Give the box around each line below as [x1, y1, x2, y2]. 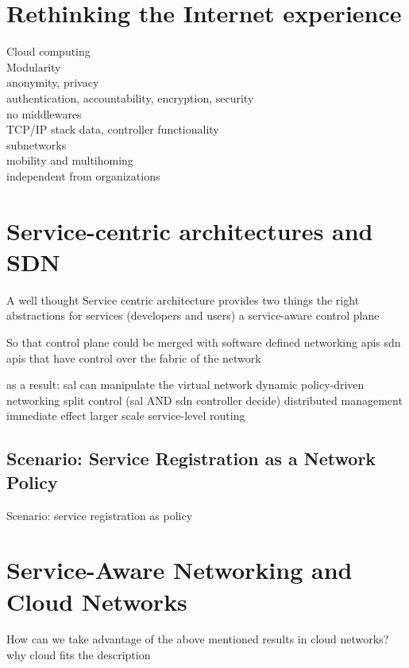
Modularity [6, 58, 61, 75]
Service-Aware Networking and [6, 553, 353, 586]
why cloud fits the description [6, 647, 151, 663]
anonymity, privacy [6, 74, 99, 91]
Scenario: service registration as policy [6, 507, 193, 523]
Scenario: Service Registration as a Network [6, 446, 376, 471]
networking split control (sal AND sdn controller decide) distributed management [6, 391, 403, 408]
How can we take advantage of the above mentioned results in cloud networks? [6, 631, 389, 647]
